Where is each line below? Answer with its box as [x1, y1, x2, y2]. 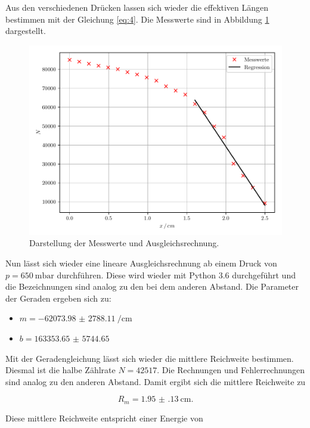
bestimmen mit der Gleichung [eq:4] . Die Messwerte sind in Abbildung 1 [5, 13, 269, 25]
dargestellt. [5, 24, 46, 37]
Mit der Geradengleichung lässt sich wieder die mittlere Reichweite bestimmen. [5, 352, 294, 364]
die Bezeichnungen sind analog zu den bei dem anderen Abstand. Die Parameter [5, 280, 299, 293]
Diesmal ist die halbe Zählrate [5, 364, 116, 376]
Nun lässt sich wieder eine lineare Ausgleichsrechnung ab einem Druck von [5, 256, 277, 269]
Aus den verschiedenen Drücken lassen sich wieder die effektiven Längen [5, 1, 269, 13]
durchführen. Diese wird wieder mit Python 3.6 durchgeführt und [57, 268, 296, 281]
